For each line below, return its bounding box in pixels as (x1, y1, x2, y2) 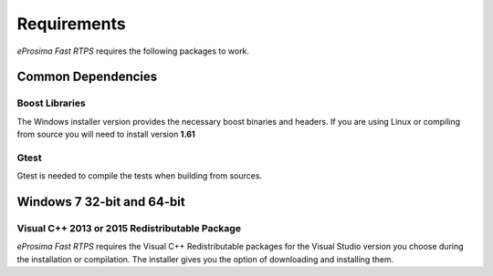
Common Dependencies (16, 69, 158, 85)
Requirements (16, 14, 127, 34)
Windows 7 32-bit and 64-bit (16, 194, 186, 210)
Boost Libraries (16, 97, 86, 109)
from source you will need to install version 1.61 (16, 128, 195, 140)
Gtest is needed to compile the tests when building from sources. (16, 170, 263, 181)
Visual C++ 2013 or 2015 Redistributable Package (16, 222, 242, 235)
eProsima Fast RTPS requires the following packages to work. (16, 46, 250, 56)
